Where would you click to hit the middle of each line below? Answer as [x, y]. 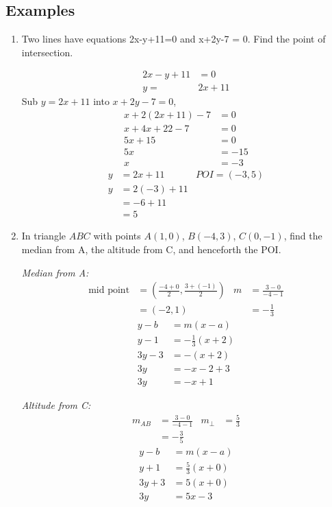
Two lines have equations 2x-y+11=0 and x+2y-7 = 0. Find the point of [174, 39]
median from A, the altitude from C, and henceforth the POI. [151, 249]
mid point [109, 291]
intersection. [47, 52]
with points [117, 236]
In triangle [44, 236]
